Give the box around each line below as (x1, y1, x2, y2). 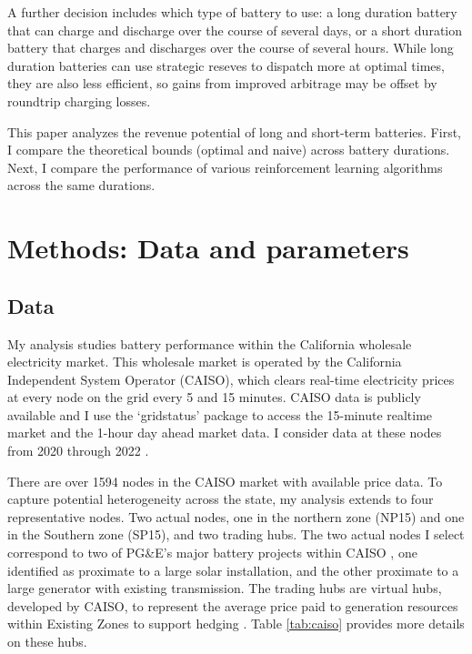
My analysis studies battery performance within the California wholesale (7, 334, 412, 353)
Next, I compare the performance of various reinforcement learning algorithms (7, 157, 443, 176)
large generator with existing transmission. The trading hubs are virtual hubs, (7, 579, 442, 598)
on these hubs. (7, 632, 87, 651)
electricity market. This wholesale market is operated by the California (7, 352, 402, 371)
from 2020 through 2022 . (7, 441, 149, 460)
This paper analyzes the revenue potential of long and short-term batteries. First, (7, 122, 461, 141)
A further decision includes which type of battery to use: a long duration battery (7, 3, 457, 21)
